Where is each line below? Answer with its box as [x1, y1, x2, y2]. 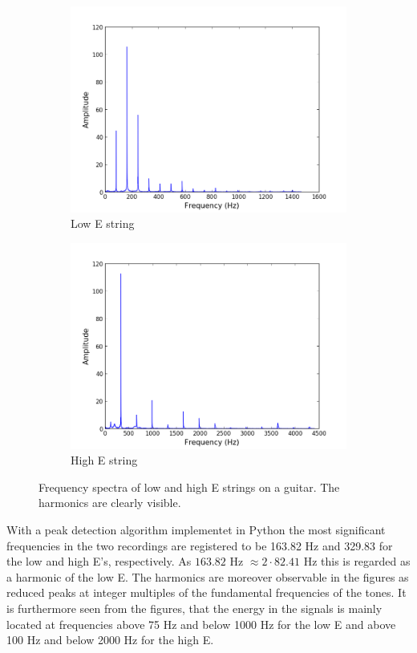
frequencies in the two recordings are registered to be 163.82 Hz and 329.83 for [6, 537, 393, 554]
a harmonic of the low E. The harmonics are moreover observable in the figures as [6, 568, 409, 585]
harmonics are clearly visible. [38, 494, 181, 511]
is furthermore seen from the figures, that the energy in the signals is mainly [6, 599, 383, 616]
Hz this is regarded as [303, 553, 411, 570]
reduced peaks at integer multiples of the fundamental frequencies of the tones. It [6, 584, 407, 601]
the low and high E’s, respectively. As [6, 553, 192, 570]
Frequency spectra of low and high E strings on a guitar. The [38, 478, 340, 495]
